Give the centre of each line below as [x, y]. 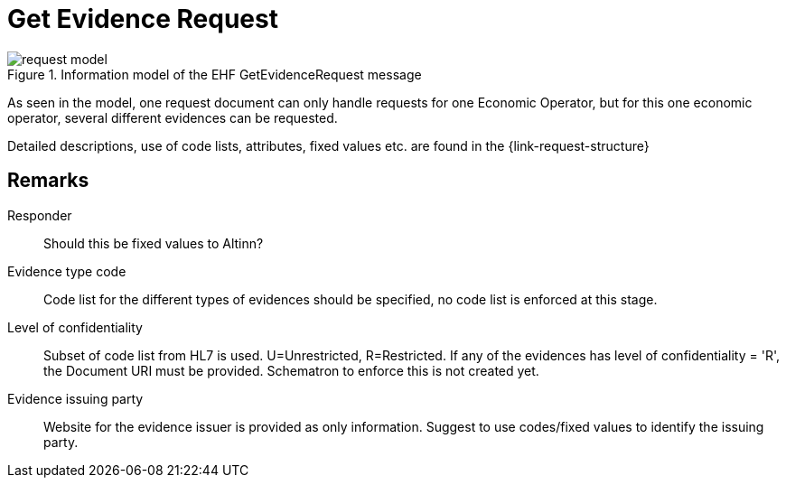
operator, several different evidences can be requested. [173, 117]
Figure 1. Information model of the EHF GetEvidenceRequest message [215, 74]
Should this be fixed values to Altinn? [154, 243]
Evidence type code [67, 271]
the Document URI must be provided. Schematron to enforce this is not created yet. [291, 370]
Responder [40, 215]
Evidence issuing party [75, 398]
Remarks [48, 181]
